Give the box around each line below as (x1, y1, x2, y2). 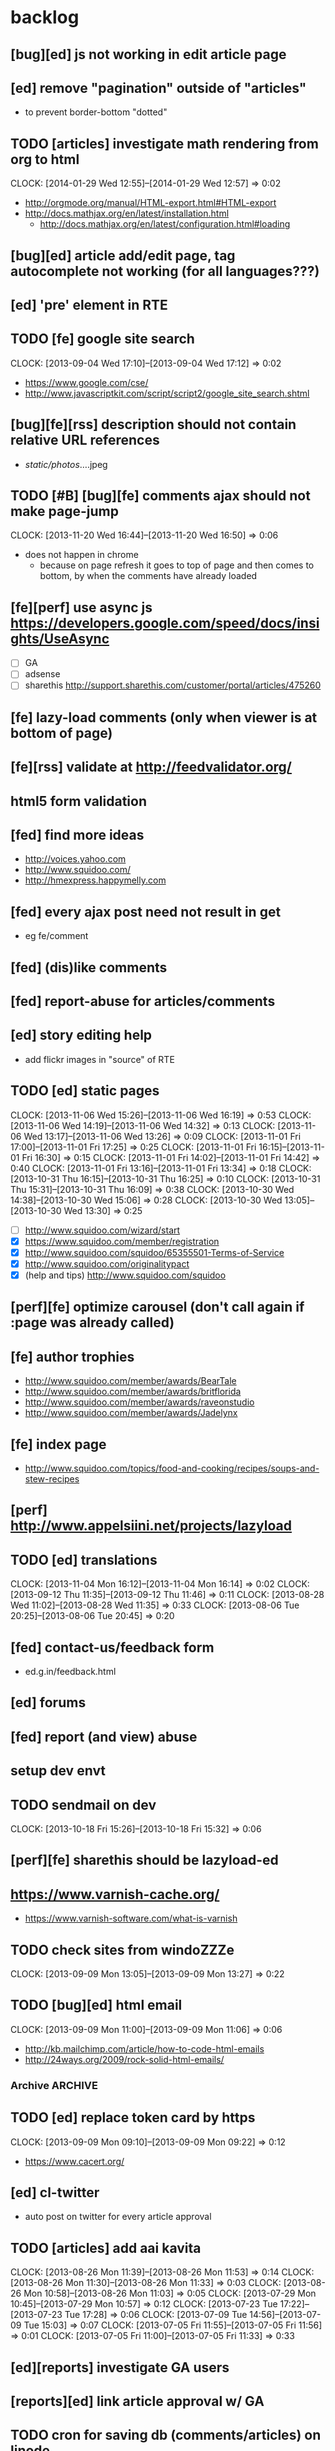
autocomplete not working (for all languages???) (10, 262, 320, 280)
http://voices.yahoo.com (24, 853, 127, 865)
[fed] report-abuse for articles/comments (10, 993, 276, 1010)
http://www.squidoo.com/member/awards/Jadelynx (24, 1407, 238, 1419)
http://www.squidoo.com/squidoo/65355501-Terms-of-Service (24, 1246, 285, 1258)
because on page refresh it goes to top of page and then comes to (39, 559, 315, 571)
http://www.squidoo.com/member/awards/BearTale (24, 1375, 237, 1387)
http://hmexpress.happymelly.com (24, 874, 167, 886)
